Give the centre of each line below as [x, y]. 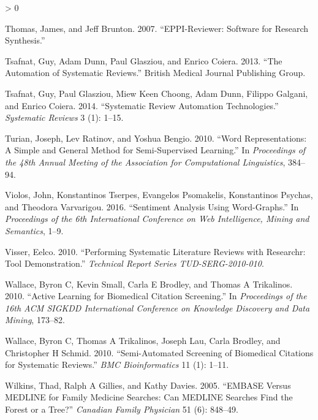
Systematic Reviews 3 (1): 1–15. [64, 117]
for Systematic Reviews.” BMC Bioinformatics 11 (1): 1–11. [117, 365]
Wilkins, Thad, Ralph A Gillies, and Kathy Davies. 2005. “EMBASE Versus [148, 385]
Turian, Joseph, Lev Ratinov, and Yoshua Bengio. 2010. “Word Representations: [156, 138]
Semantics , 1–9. [34, 230]
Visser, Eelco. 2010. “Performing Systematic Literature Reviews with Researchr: [155, 251]
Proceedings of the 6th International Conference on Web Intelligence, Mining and [157, 219]
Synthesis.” [25, 40]
